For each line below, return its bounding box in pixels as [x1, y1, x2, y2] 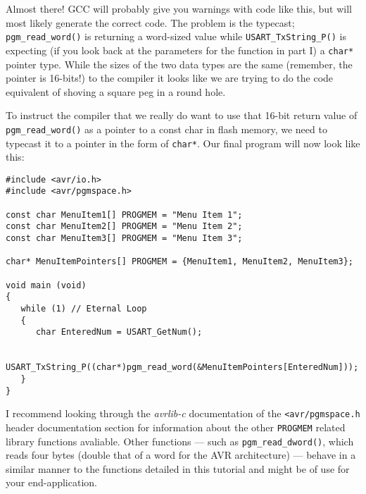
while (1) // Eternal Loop [20, 304, 147, 314]
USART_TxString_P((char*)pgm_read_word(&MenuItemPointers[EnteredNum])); [6, 362, 359, 373]
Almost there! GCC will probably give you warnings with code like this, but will [6, 1, 353, 16]
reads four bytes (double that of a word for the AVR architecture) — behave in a [6, 447, 356, 462]
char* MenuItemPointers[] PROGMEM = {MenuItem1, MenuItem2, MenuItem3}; [6, 257, 353, 267]
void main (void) [6, 280, 87, 290]
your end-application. [6, 475, 97, 490]
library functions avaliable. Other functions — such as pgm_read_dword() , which [6, 433, 354, 448]
